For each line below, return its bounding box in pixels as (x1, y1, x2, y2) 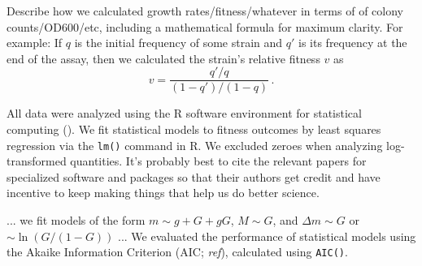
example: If (7, 34, 63, 51)
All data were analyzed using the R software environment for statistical (7, 105, 362, 122)
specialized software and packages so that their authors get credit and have (7, 168, 381, 185)
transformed (7, 152, 67, 169)
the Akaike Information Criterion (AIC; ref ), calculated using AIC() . (7, 243, 348, 260)
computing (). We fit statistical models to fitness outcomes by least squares (7, 121, 381, 138)
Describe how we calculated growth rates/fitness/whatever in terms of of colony (7, 2, 403, 19)
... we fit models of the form (7, 212, 146, 229)
